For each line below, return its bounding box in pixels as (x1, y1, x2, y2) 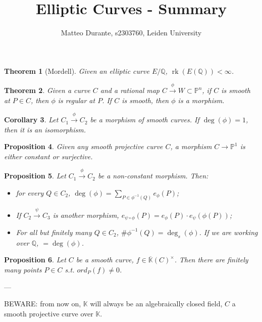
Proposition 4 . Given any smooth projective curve (4, 141, 163, 152)
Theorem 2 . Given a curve (4, 85, 90, 96)
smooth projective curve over (4, 308, 93, 318)
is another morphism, (53, 209, 119, 220)
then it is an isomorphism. (4, 124, 86, 134)
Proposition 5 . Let (4, 170, 66, 181)
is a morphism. (178, 95, 225, 105)
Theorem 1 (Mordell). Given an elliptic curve (4, 65, 149, 76)
